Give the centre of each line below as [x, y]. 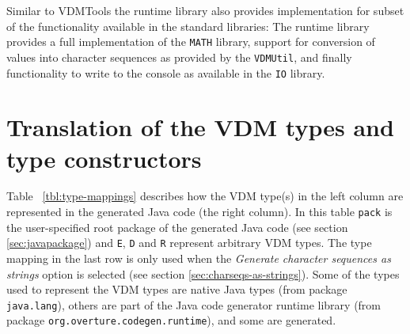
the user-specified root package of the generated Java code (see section [177, 227]
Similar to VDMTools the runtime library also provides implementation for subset [205, 10]
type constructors [104, 158]
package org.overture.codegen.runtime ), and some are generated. [171, 320]
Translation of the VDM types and [200, 127]
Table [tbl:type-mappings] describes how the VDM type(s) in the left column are [205, 196]
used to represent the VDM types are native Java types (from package [177, 289]
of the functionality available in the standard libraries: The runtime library [188, 26]
